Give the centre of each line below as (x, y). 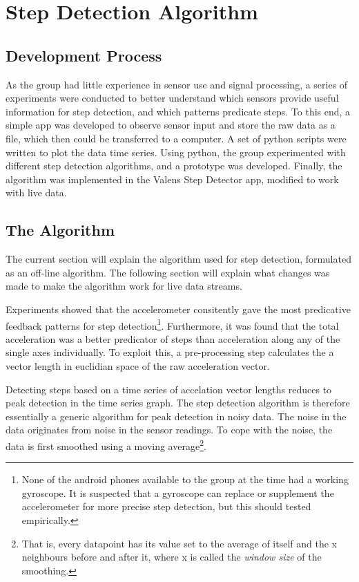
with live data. (36, 193)
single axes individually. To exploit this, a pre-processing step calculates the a (170, 352)
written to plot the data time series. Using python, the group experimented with (176, 152)
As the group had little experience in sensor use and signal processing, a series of (177, 84)
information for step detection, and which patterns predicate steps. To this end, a (178, 111)
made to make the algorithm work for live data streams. (124, 286)
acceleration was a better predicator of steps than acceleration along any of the (173, 338)
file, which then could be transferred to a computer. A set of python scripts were (176, 138)
